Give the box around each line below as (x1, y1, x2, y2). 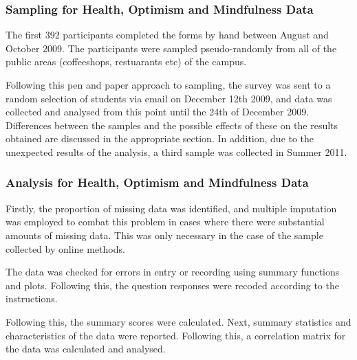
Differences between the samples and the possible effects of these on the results (6, 117, 338, 132)
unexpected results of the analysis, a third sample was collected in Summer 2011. (6, 144, 347, 159)
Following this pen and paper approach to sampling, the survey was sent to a (6, 78, 331, 91)
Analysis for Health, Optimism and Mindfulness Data (6, 174, 309, 191)
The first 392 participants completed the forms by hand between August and (6, 27, 329, 42)
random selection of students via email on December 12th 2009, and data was (6, 91, 332, 105)
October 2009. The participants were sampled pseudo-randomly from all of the (6, 41, 337, 55)
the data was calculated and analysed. (6, 341, 166, 356)
